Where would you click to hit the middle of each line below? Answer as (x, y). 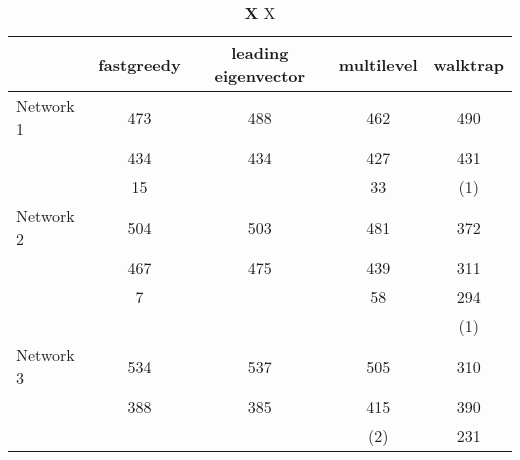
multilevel (378, 64)
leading (260, 52)
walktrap (468, 64)
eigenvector (260, 75)
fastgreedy (139, 64)
